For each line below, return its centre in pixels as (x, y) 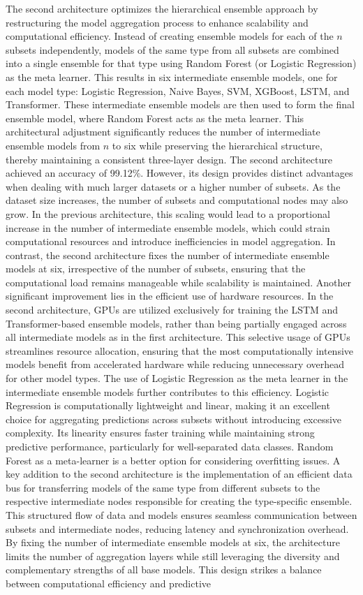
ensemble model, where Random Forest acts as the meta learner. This (155, 118)
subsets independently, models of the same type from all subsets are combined (172, 49)
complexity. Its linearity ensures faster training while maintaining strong (160, 433)
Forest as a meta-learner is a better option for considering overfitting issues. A (173, 460)
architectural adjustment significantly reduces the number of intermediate (163, 132)
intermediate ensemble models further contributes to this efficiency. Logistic (168, 391)
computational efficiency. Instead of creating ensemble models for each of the (170, 36)
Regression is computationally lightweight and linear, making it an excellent (168, 405)
